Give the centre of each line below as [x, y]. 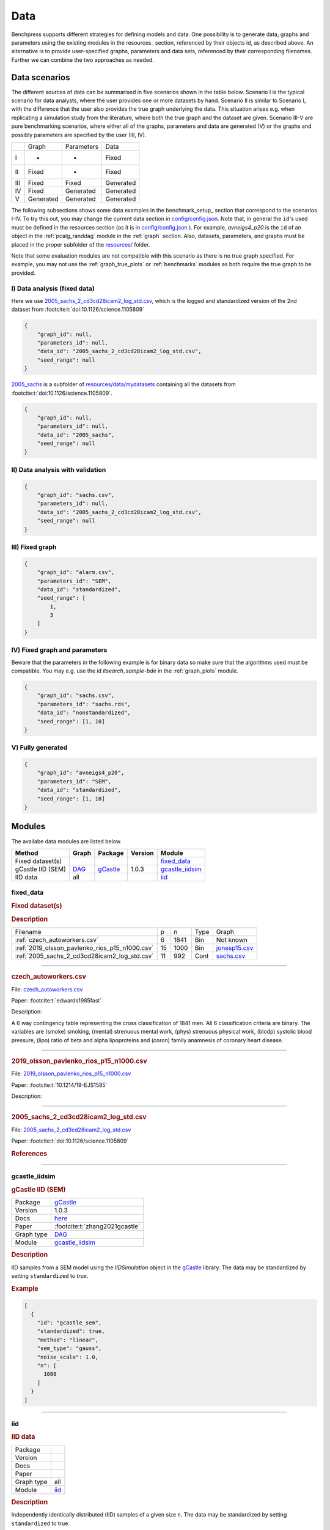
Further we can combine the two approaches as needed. [82, 60]
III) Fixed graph [34, 547]
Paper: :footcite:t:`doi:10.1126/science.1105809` [70, 1141]
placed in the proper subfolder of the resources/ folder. [81, 244]
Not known [232, 940]
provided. [24, 273]
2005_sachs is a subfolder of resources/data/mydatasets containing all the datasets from [124, 384]
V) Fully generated [39, 748]
